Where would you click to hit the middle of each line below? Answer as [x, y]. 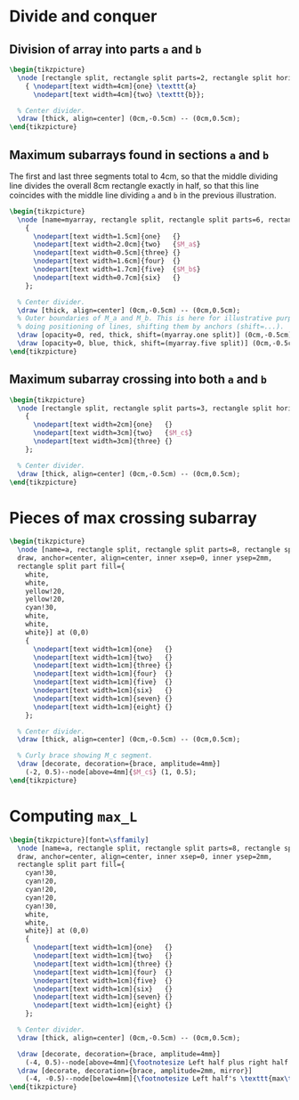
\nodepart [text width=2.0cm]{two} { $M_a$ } [117, 245]
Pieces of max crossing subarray [133, 518]
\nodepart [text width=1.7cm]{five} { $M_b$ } [117, 270]
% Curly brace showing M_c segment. [85, 756]
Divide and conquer [83, 16]
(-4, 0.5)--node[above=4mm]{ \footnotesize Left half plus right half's [161, 1062]
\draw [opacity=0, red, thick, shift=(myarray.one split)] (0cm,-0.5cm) [155, 336]
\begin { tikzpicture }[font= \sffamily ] [79, 840]
